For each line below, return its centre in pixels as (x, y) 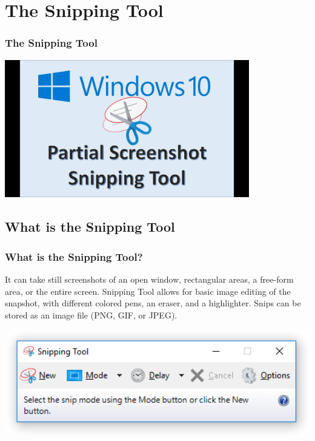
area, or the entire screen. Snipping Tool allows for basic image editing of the (148, 291)
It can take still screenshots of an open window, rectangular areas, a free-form (149, 279)
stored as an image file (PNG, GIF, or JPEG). (91, 315)
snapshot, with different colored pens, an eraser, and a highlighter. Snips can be (153, 303)
